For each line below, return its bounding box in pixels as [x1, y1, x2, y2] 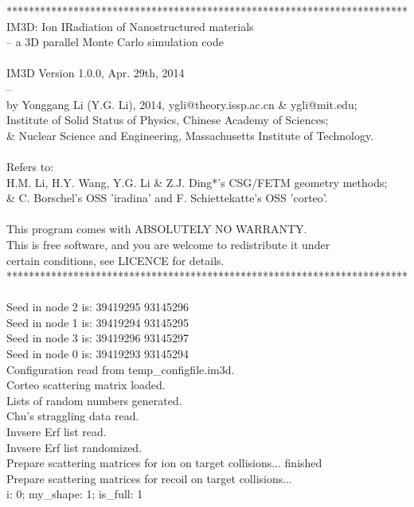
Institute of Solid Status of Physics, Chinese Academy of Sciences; [6, 111, 329, 128]
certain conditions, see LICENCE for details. [6, 252, 225, 268]
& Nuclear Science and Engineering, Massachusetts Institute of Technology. [6, 127, 374, 143]
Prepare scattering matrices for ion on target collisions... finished [6, 454, 322, 471]
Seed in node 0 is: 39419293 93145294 [6, 345, 189, 362]
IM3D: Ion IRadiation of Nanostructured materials [6, 18, 254, 34]
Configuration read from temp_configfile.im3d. [6, 361, 235, 377]
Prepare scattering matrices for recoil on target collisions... [6, 470, 292, 486]
